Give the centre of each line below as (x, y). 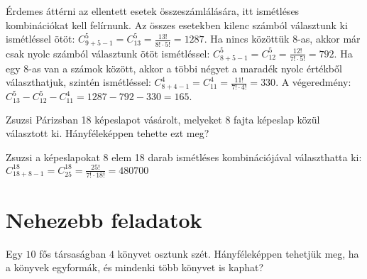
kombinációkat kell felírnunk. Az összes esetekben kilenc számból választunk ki (177, 24)
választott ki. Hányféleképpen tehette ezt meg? (108, 133)
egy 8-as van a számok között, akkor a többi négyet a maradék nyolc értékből (174, 68)
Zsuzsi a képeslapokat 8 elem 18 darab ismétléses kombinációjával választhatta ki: (184, 157)
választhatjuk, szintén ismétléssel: (78, 82)
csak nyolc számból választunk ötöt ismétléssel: (108, 53)
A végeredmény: (316, 82)
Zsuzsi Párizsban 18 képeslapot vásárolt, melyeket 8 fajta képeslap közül (163, 119)
